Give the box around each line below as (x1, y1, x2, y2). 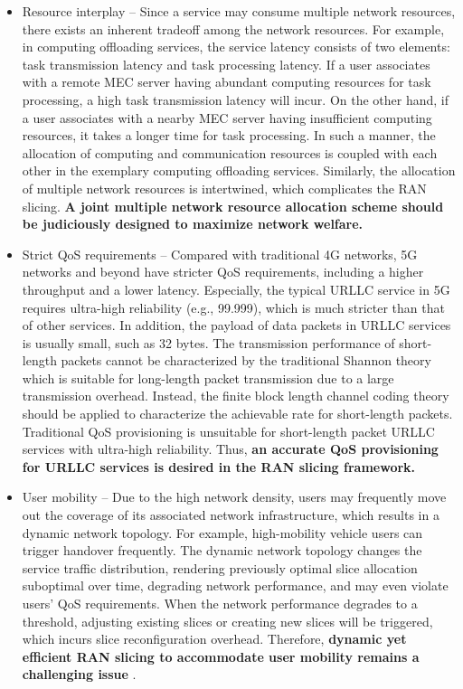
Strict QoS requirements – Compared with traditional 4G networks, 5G (22, 244, 418, 263)
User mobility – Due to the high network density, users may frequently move (22, 487, 447, 506)
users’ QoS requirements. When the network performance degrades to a (22, 594, 418, 612)
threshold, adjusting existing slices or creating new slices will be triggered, (22, 611, 433, 630)
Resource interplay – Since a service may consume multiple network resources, (22, 2, 456, 20)
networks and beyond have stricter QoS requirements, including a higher (22, 262, 424, 281)
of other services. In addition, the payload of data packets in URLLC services (22, 316, 451, 335)
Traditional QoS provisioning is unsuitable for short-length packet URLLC (22, 421, 435, 440)
